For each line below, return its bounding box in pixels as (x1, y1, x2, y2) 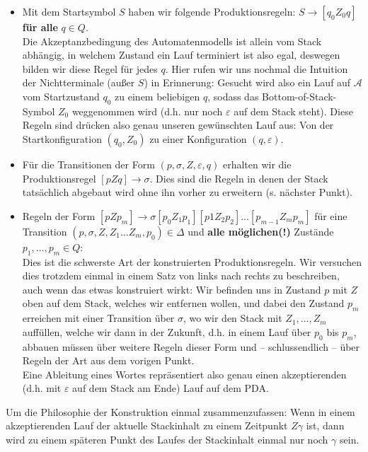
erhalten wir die (222, 156, 292, 171)
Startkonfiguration (22, 131, 102, 146)
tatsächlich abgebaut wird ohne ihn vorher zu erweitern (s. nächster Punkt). (22, 185, 352, 199)
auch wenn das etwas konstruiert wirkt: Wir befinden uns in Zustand (22, 282, 321, 296)
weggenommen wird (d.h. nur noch (71, 103, 223, 118)
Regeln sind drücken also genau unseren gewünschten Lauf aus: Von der (22, 117, 334, 132)
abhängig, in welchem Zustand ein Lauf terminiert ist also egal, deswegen (22, 47, 340, 62)
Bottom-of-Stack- (262, 88, 337, 103)
